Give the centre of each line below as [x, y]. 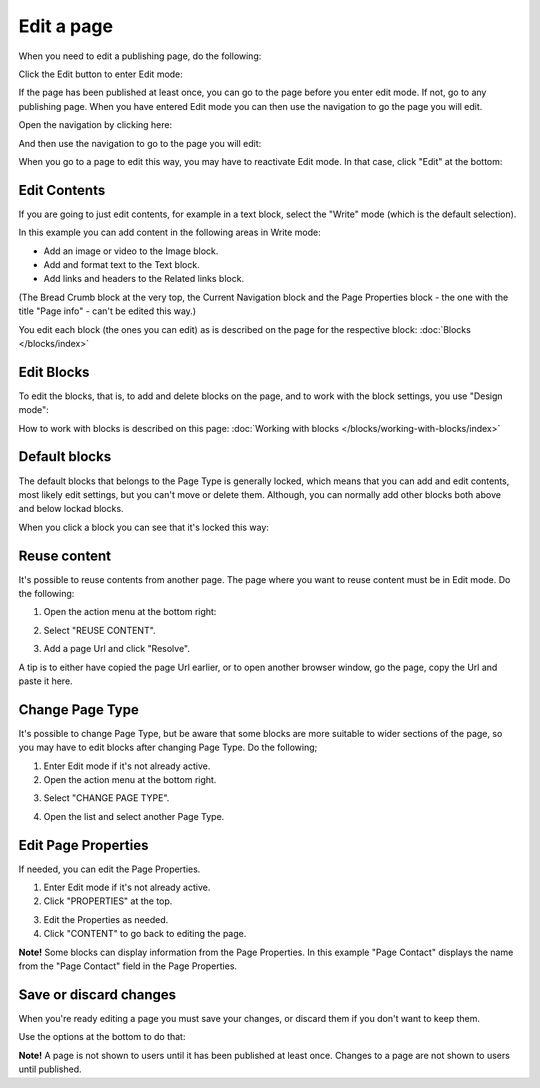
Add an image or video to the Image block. [131, 251]
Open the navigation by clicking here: [95, 125]
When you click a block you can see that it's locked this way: [144, 527]
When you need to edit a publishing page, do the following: [140, 56]
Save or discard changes [97, 994]
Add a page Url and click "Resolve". [116, 649]
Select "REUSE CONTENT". [99, 630]
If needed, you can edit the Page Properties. [109, 869]
